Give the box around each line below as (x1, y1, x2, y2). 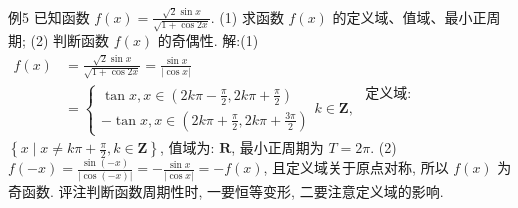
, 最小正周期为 (231, 137, 324, 158)
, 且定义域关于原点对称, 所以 (263, 157, 449, 178)
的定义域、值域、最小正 (332, 6, 487, 27)
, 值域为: (160, 137, 215, 158)
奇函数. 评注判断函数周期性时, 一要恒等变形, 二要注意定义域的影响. (8, 180, 444, 201)
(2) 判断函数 (30, 30, 110, 51)
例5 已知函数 (8, 6, 90, 27)
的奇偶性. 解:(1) (157, 30, 259, 51)
